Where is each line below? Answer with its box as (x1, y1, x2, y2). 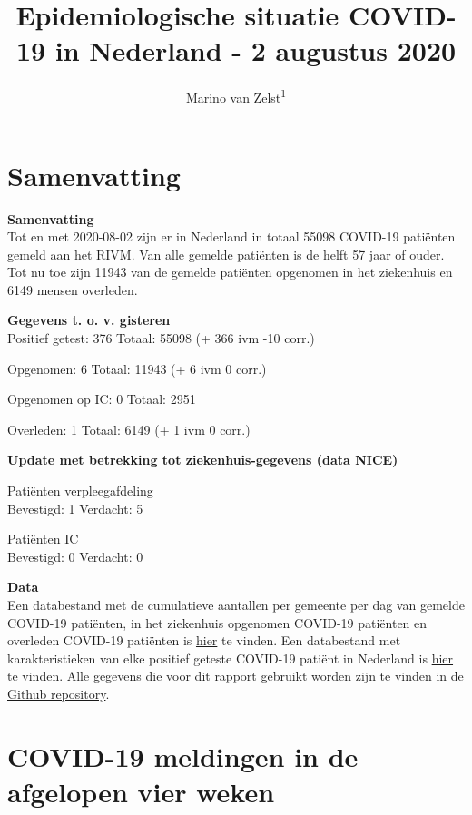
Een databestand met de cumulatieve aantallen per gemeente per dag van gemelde (7, 595, 465, 614)
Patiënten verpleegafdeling (7, 481, 153, 500)
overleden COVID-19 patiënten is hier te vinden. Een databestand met (7, 631, 401, 650)
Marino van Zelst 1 (185, 85, 287, 106)
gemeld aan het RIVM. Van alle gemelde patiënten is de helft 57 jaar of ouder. (7, 244, 445, 263)
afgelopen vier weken (7, 772, 275, 810)
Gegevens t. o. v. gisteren (7, 310, 171, 329)
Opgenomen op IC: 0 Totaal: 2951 (7, 389, 196, 408)
